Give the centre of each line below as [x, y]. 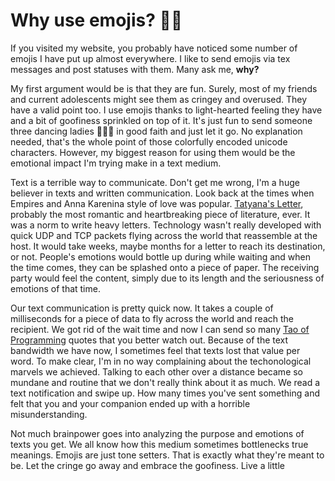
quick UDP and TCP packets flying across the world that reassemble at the [164, 235]
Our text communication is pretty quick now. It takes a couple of [142, 308]
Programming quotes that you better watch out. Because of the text [149, 340]
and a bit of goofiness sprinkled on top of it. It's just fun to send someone [161, 120]
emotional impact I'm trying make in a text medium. [116, 163]
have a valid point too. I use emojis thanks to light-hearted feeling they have [166, 110]
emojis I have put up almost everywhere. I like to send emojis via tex [150, 58]
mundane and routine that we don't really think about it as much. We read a [165, 382]
